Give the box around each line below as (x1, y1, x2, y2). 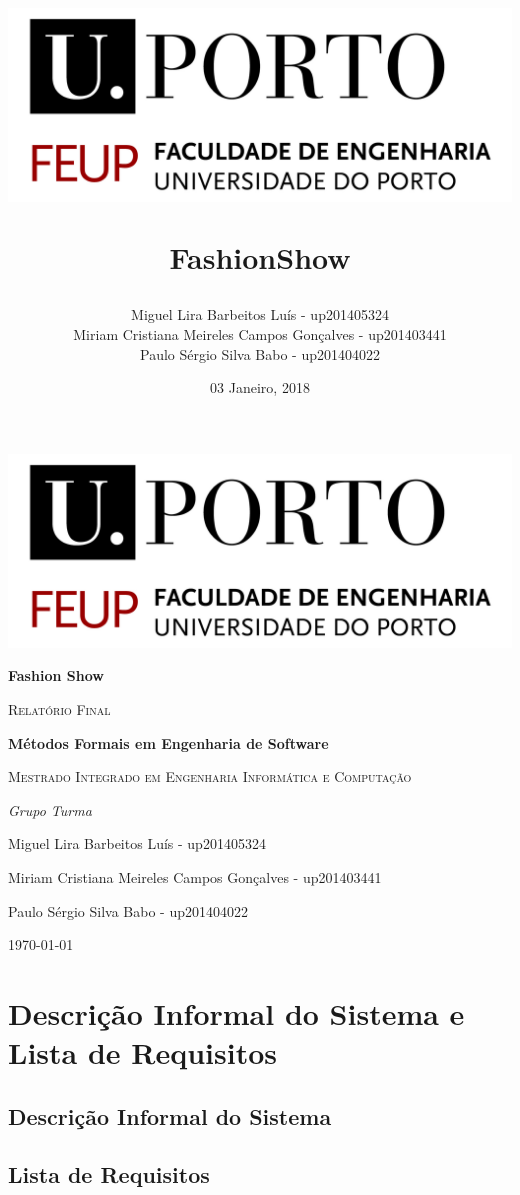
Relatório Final (8, 698, 111, 719)
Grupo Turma (8, 799, 92, 820)
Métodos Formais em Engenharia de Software (8, 732, 329, 753)
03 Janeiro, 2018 (210, 377, 310, 398)
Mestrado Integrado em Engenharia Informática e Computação (8, 766, 412, 787)
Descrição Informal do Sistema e (8, 992, 465, 1033)
